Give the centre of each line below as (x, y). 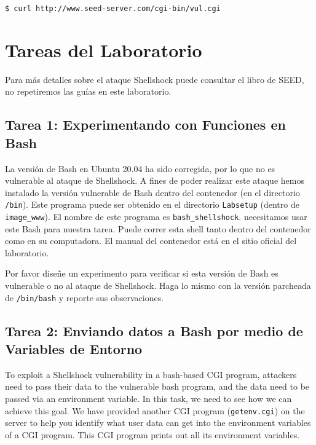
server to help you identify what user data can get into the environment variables (158, 423)
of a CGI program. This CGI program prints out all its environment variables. (152, 434)
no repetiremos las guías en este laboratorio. (88, 91)
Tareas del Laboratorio (104, 49)
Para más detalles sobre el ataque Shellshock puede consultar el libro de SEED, (155, 79)
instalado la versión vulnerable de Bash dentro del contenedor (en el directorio (152, 192)
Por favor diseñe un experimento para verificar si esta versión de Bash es (142, 273)
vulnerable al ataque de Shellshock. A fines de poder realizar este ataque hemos (155, 180)
